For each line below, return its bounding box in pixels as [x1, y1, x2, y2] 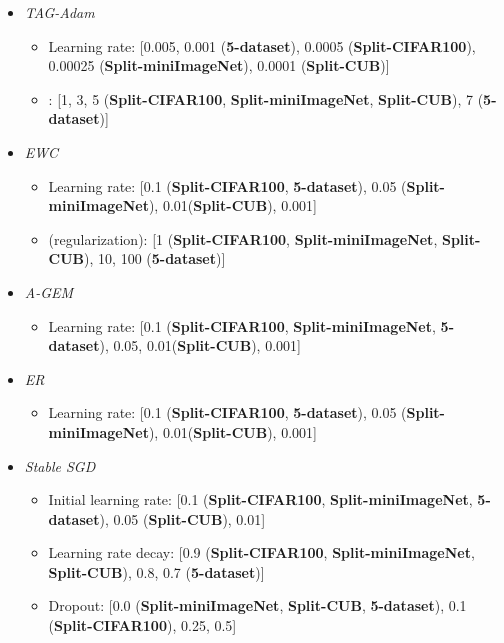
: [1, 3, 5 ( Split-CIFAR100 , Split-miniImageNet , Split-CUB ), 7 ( [48, 88, 484, 109]
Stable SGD [24, 455, 96, 476]
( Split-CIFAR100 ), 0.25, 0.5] [48, 615, 237, 636]
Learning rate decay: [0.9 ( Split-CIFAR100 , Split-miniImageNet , [48, 542, 475, 563]
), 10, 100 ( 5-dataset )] [84, 248, 226, 269]
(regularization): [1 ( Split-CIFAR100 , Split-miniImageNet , [48, 228, 438, 249]
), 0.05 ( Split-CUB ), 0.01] [99, 508, 266, 529]
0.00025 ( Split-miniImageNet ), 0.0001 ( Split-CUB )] [48, 55, 390, 76]
